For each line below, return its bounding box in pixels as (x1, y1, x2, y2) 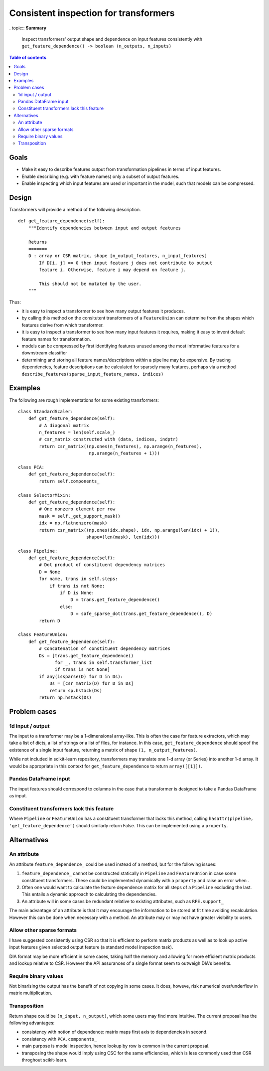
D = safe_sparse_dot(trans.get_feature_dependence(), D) (70, 611, 213, 616)
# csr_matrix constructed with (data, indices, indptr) (39, 437, 179, 442)
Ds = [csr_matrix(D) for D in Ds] (49, 681, 134, 686)
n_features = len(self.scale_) (39, 430, 116, 436)
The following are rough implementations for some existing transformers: (9, 397, 159, 403)
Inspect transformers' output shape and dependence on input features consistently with (21, 36, 203, 42)
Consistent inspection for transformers (9, 7, 175, 18)
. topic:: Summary (9, 25, 47, 31)
